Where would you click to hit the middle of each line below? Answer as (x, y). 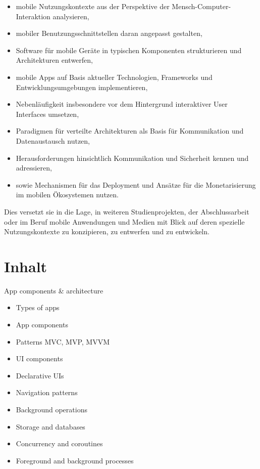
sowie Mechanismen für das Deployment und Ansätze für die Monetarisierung (136, 184)
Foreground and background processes (75, 460)
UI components (39, 358)
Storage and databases (50, 426)
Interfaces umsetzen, (47, 114)
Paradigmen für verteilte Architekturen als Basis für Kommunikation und (130, 131)
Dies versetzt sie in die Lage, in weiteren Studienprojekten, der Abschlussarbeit (127, 211)
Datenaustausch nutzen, (53, 140)
